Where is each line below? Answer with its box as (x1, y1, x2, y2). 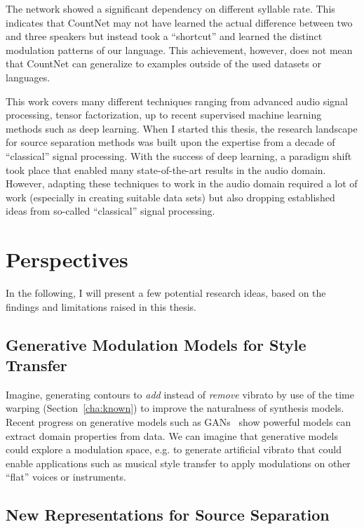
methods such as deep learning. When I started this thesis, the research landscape (6, 121, 358, 135)
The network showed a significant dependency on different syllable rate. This (6, 1, 335, 15)
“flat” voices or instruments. (6, 469, 126, 484)
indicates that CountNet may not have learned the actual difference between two (6, 15, 353, 29)
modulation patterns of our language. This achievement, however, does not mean (6, 42, 353, 57)
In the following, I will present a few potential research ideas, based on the (6, 286, 326, 300)
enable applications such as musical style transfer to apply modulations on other (6, 455, 351, 470)
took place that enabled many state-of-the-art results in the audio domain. (6, 162, 326, 177)
